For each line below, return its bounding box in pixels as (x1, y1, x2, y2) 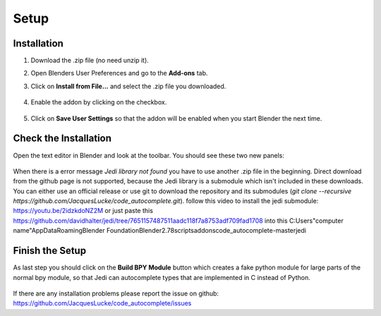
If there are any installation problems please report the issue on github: (13, 289, 219, 298)
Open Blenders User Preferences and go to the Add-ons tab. (30, 69, 208, 78)
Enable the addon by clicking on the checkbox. (30, 98, 167, 107)
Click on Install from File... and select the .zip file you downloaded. (30, 82, 226, 90)
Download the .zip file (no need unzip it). (30, 56, 150, 65)
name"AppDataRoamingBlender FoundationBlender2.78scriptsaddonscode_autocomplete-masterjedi (13, 226, 307, 235)
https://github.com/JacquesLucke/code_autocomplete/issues (13, 299, 192, 308)
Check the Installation (13, 133, 112, 145)
